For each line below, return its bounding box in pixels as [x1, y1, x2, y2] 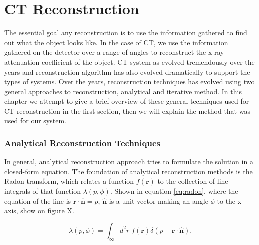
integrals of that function [4, 186, 81, 196]
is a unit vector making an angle [109, 195, 208, 206]
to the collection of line [157, 176, 228, 186]
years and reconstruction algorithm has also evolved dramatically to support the [4, 66, 250, 77]
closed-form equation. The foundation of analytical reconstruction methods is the [4, 166, 253, 176]
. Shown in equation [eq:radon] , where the [110, 186, 238, 196]
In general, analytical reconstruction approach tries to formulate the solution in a [4, 156, 253, 167]
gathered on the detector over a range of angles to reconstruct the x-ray [4, 47, 224, 57]
